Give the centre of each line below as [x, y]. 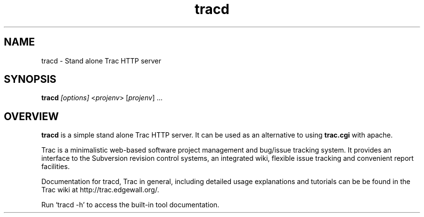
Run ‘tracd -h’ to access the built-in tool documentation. [130, 205]
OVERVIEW [31, 116]
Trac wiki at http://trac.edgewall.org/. [100, 190]
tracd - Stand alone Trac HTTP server [101, 61]
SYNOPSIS [30, 79]
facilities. [55, 167]
